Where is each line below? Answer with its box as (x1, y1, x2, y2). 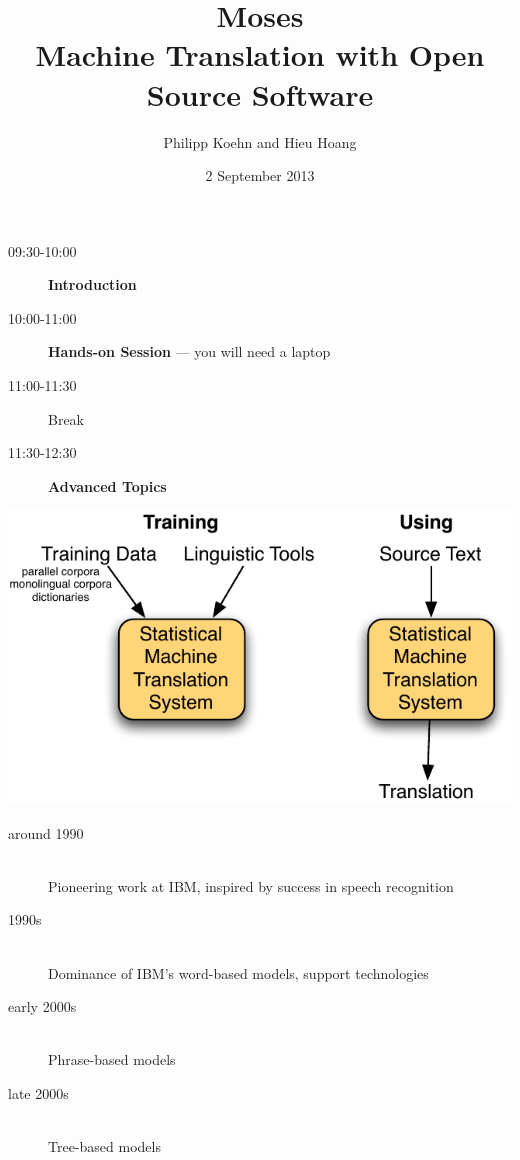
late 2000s (8, 1083, 69, 1104)
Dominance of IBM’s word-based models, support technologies (48, 962, 429, 983)
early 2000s (8, 996, 77, 1017)
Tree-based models (48, 1136, 161, 1157)
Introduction (48, 274, 137, 295)
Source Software (146, 73, 374, 114)
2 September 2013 (205, 165, 315, 186)
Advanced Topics (48, 475, 167, 496)
